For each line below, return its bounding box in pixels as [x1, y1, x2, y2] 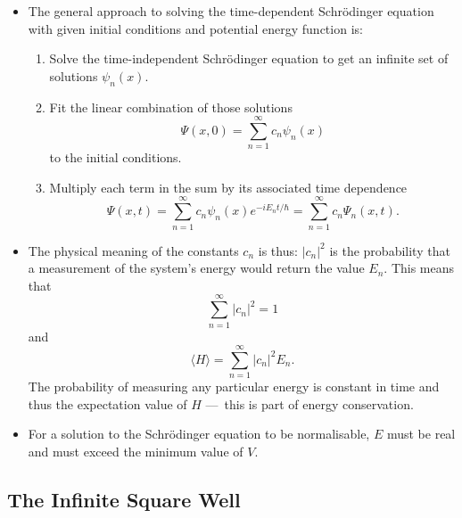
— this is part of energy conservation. [205, 394, 414, 413]
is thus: [258, 241, 298, 259]
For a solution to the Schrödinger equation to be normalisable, [28, 424, 370, 443]
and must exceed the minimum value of [28, 442, 243, 461]
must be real [386, 424, 456, 443]
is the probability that [329, 241, 450, 259]
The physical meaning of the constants [28, 241, 239, 259]
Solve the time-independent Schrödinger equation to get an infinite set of [49, 49, 449, 68]
